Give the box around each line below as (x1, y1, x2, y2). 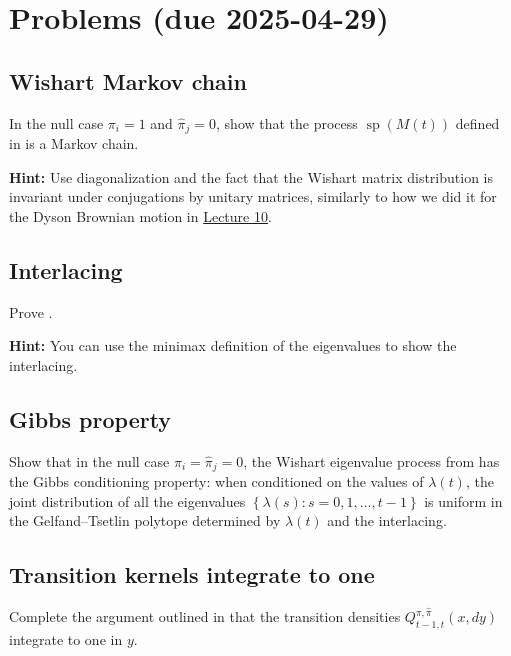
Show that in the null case (9, 450, 170, 471)
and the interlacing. (327, 510, 447, 531)
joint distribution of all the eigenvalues (9, 490, 246, 511)
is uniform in (424, 490, 503, 511)
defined (455, 112, 500, 133)
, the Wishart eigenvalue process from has (243, 450, 500, 471)
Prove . (9, 301, 53, 322)
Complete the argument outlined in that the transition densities (9, 606, 401, 627)
